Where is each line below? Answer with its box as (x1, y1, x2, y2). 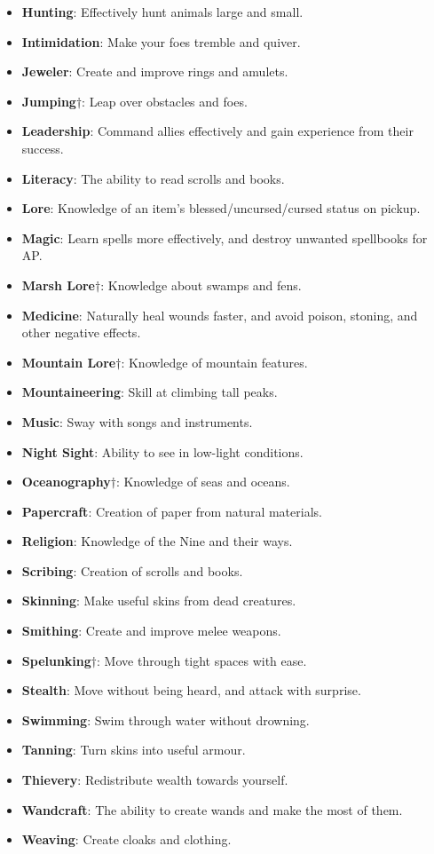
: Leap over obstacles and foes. (82, 91, 248, 110)
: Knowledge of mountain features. (121, 352, 308, 371)
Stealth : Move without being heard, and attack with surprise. (21, 681, 361, 700)
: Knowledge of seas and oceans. (115, 472, 290, 491)
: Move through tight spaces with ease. (97, 651, 307, 669)
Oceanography (21, 472, 111, 491)
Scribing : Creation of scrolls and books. (21, 561, 243, 580)
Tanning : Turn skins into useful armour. (21, 740, 246, 759)
